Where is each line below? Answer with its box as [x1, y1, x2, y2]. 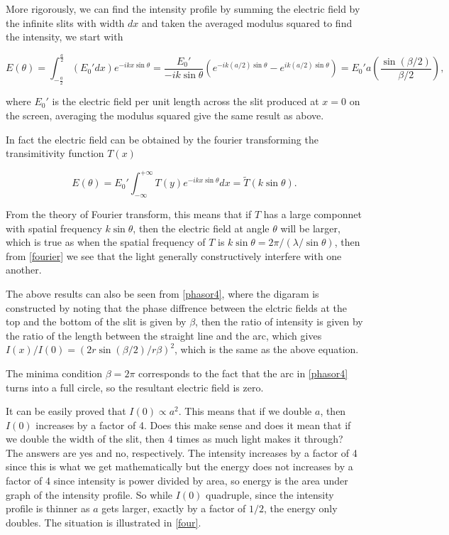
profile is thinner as [6, 501, 90, 516]
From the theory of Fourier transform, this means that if [6, 206, 252, 221]
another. [6, 262, 42, 277]
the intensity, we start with [6, 29, 123, 44]
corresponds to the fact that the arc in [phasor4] [138, 365, 348, 380]
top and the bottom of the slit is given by [6, 314, 187, 329]
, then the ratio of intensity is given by [195, 314, 363, 329]
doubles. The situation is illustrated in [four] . [6, 514, 201, 529]
